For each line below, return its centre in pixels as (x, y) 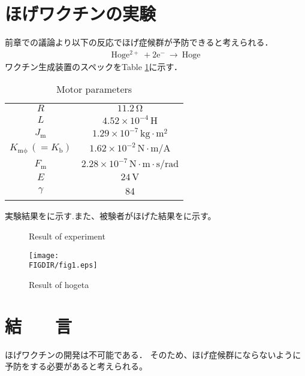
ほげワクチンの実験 (81, 13)
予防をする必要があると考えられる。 (76, 366)
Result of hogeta (59, 284)
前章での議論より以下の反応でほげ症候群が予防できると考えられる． (139, 42)
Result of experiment (67, 236)
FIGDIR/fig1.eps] (63, 266)
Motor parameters (94, 89)
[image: (44, 255)
